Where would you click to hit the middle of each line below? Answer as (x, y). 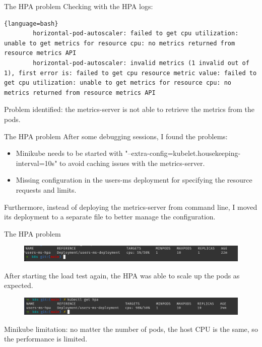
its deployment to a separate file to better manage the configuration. (110, 217)
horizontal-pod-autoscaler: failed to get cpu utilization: (136, 34)
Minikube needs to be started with (69, 153)
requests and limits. (46, 189)
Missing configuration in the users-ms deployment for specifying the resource (134, 180)
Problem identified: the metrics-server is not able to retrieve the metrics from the (129, 109)
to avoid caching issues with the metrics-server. (132, 163)
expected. (19, 285)
